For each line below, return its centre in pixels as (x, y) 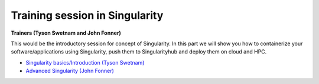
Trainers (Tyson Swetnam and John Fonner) (66, 33)
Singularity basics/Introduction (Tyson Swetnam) (85, 62)
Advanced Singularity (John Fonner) (70, 71)
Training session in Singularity (87, 15)
